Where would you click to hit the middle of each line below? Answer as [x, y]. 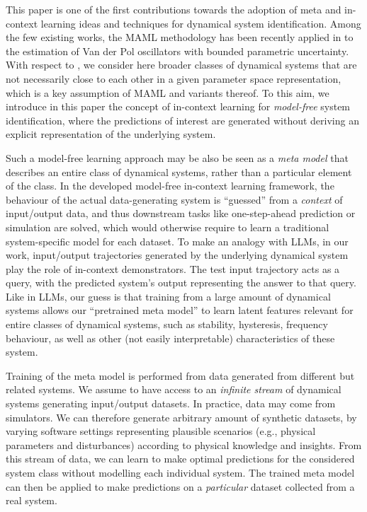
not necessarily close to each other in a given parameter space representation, [174, 78]
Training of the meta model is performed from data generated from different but [180, 375]
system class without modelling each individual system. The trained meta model [180, 472]
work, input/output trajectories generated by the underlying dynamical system [177, 255]
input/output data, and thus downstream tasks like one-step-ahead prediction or [181, 213]
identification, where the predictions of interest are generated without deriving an [182, 120]
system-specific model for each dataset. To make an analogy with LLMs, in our [177, 241]
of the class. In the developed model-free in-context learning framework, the [170, 186]
